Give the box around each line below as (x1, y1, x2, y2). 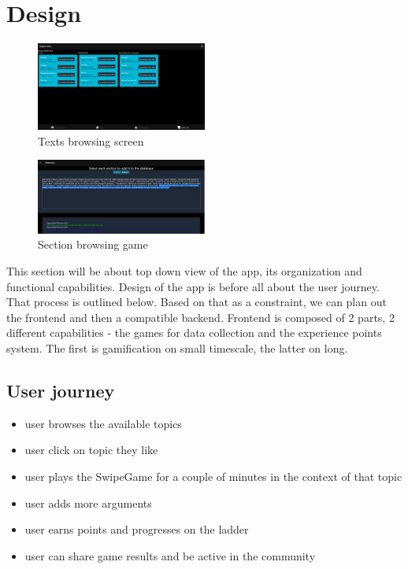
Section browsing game (38, 236, 148, 253)
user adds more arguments (24, 494, 152, 511)
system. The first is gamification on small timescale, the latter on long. (6, 339, 348, 356)
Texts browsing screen (38, 132, 144, 149)
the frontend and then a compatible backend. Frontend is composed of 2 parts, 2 (6, 309, 395, 325)
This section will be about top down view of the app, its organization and (6, 263, 362, 279)
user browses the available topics (24, 415, 182, 431)
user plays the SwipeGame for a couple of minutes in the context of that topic (24, 467, 402, 484)
